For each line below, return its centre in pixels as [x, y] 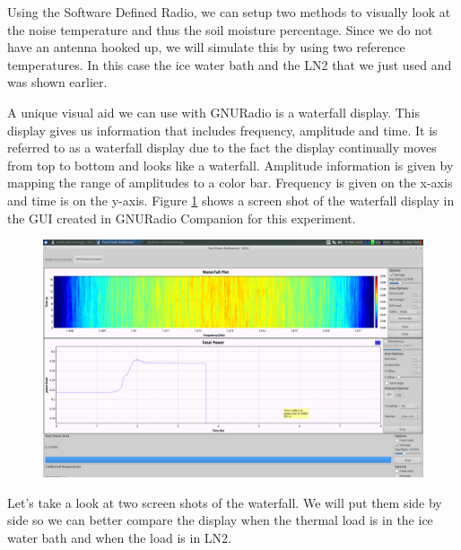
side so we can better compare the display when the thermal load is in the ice [220, 520]
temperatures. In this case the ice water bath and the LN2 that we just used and [230, 64]
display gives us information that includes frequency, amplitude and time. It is [222, 130]
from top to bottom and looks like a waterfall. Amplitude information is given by [230, 165]
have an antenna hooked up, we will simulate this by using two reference [206, 47]
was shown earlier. [57, 82]
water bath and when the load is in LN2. [119, 537]
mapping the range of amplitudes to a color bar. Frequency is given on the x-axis [230, 183]
